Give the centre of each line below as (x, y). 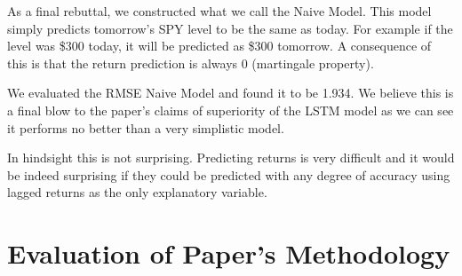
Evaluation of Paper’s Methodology (229, 253)
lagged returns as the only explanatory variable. (137, 192)
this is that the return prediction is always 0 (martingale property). (191, 63)
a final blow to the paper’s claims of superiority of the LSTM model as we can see (231, 110)
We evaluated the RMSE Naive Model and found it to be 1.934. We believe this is (231, 93)
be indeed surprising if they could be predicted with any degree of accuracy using (229, 174)
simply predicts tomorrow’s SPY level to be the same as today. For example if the (230, 28)
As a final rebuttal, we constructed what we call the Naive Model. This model (219, 11)
